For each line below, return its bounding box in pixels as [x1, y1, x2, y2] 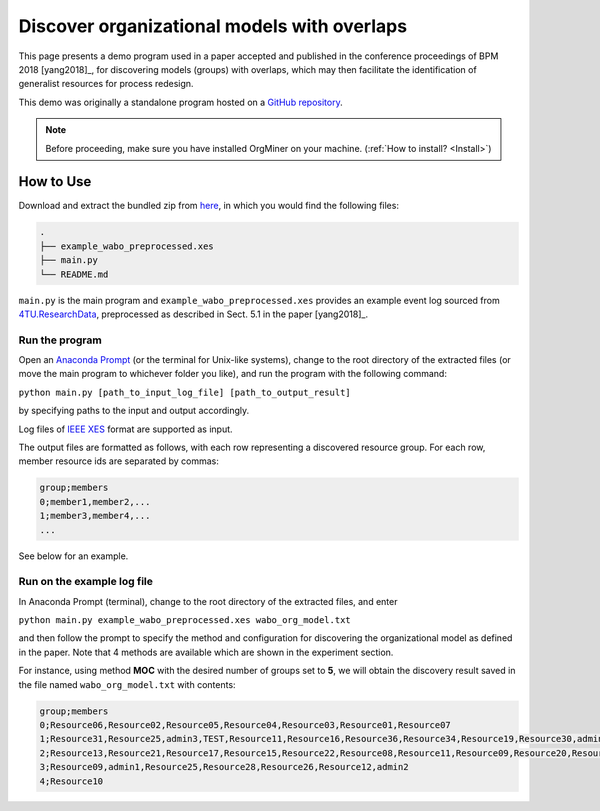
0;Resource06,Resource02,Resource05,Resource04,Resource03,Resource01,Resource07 [39, 720, 452, 731]
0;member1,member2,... [39, 496, 151, 507]
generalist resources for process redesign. [18, 78, 194, 90]
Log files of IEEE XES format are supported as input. [18, 423, 234, 435]
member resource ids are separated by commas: [18, 455, 219, 467]
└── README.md [39, 268, 109, 280]
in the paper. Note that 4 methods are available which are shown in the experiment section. [18, 646, 394, 658]
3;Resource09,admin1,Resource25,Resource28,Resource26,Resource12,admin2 [39, 761, 409, 773]
